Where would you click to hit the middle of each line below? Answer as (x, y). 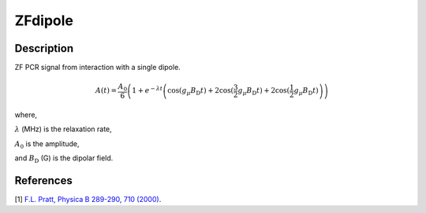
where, (26, 115)
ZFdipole (44, 20)
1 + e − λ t (147, 90)
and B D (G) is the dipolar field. (64, 159)
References (43, 180)
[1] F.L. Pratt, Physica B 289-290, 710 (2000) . (88, 199)
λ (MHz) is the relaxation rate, (63, 129)
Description (44, 48)
